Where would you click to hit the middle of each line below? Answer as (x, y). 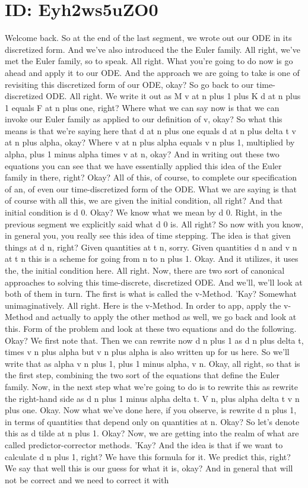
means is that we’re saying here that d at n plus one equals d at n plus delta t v (150, 130)
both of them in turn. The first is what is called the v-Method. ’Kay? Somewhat (151, 294)
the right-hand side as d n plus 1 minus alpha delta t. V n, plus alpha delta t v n (152, 398)
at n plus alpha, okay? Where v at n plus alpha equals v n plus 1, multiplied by (150, 142)
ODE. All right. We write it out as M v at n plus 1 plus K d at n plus (173, 96)
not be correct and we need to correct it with (87, 479)
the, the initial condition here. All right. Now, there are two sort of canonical (145, 270)
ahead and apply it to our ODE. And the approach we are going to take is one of (152, 72)
